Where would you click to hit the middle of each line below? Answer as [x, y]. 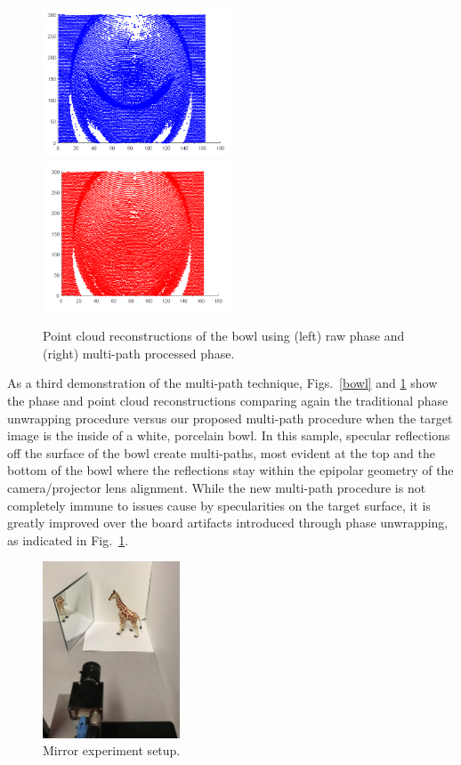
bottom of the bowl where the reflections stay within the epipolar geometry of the [230, 470]
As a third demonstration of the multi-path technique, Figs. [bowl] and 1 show [222, 383]
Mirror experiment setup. [112, 750]
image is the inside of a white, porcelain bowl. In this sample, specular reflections [229, 435]
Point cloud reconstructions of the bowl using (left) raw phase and [224, 336]
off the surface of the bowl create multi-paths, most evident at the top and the [221, 452]
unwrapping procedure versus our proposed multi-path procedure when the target [230, 418]
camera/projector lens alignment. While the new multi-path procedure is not [217, 488]
